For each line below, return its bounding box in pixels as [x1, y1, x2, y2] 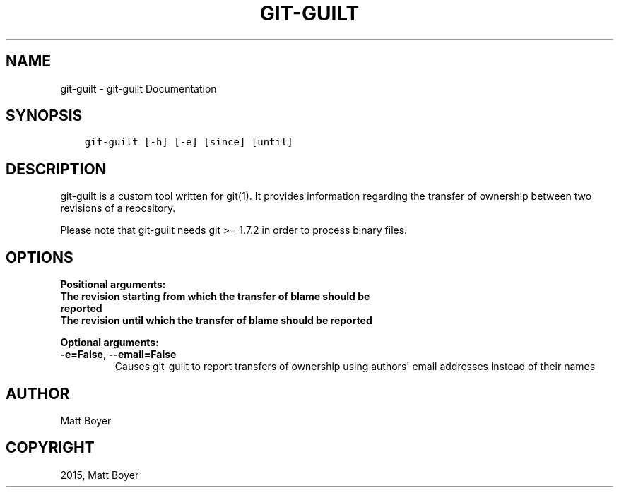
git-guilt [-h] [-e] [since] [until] [84, 136, 293, 148]
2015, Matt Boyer [60, 468, 139, 481]
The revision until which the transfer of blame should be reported [60, 314, 372, 327]
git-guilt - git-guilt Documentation [60, 82, 217, 95]
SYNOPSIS [6, 107, 83, 125]
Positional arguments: [60, 278, 166, 291]
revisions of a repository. [60, 202, 176, 215]
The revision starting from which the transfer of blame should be [60, 290, 370, 303]
